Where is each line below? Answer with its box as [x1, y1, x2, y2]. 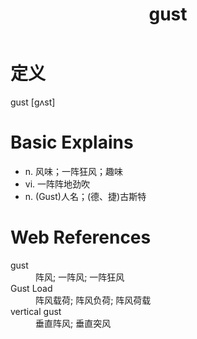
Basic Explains [10, 131, 134, 154]
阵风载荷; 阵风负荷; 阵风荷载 [35, 294, 152, 306]
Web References [10, 226, 152, 249]
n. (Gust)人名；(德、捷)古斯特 [24, 190, 147, 202]
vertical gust [10, 305, 62, 317]
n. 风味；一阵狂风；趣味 [24, 165, 124, 177]
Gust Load [10, 282, 53, 294]
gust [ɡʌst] [10, 96, 56, 108]
